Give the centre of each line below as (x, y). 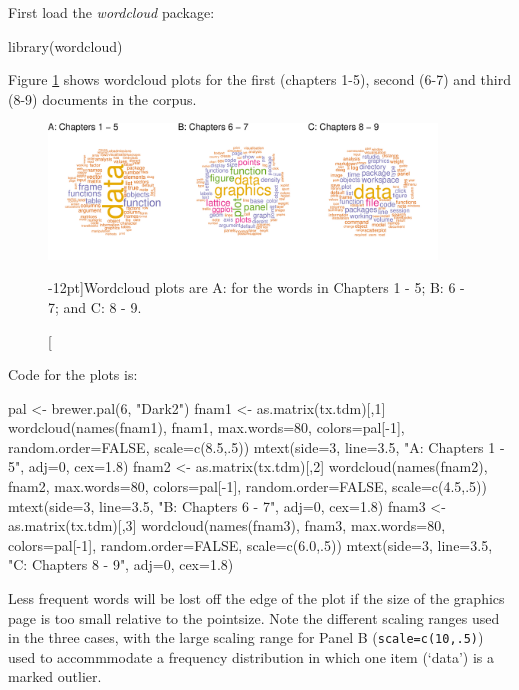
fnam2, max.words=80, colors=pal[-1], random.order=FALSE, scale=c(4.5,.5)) (248, 486)
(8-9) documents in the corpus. (102, 98)
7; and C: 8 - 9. (95, 306)
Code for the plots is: (73, 374)
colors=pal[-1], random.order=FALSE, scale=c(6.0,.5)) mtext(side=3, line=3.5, (250, 544)
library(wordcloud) (65, 45)
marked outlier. (55, 676)
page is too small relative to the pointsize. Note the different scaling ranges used (254, 617)
